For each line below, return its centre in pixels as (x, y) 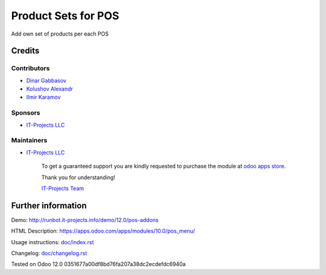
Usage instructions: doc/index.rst (53, 242)
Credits (25, 51)
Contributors (30, 68)
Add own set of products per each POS (60, 34)
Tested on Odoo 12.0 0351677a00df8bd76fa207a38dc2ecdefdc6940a (98, 264)
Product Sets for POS (65, 16)
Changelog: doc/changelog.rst (49, 253)
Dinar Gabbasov (46, 80)
